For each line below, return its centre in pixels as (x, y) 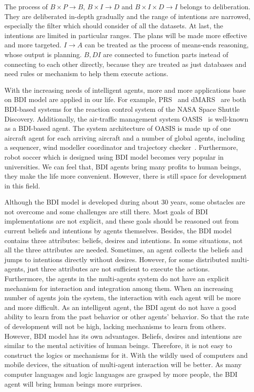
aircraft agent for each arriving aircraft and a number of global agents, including (125, 137)
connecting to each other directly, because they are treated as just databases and (126, 64)
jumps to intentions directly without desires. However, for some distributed (117, 259)
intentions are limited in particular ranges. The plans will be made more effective (126, 35)
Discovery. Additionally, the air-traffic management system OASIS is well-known (127, 118)
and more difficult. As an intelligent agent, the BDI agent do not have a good (120, 307)
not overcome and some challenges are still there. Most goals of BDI (106, 211)
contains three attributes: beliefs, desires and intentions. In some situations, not (124, 240)
